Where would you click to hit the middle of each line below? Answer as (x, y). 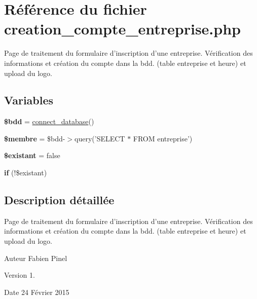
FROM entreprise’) (163, 138)
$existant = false (32, 155)
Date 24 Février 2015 (37, 292)
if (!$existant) (26, 173)
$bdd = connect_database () (49, 121)
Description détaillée (59, 200)
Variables (29, 100)
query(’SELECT (100, 138)
